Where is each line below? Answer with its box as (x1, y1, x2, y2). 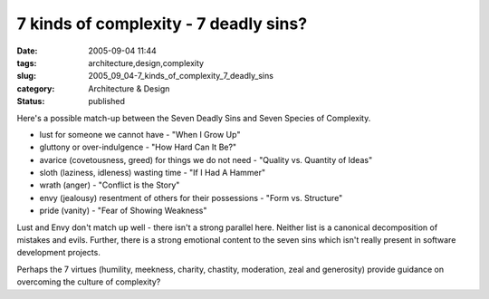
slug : (16, 71, 36, 82)
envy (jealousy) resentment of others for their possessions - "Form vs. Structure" (39, 192, 343, 203)
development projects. (16, 247, 101, 258)
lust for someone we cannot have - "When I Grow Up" (39, 129, 241, 140)
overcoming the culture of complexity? (16, 276, 161, 287)
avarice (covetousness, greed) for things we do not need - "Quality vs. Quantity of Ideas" (39, 154, 373, 165)
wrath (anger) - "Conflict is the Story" (39, 179, 180, 190)
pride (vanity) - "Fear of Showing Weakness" (39, 205, 207, 217)
